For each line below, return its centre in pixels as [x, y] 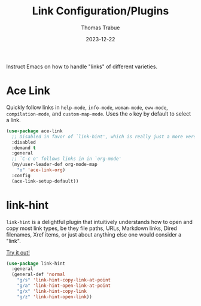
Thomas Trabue [100, 28]
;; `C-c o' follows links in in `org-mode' [66, 159]
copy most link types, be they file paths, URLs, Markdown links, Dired [92, 228]
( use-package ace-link [34, 131]
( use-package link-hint [36, 263]
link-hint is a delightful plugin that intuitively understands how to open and [100, 222]
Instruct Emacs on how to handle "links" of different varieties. [82, 66]
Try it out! [18, 252]
